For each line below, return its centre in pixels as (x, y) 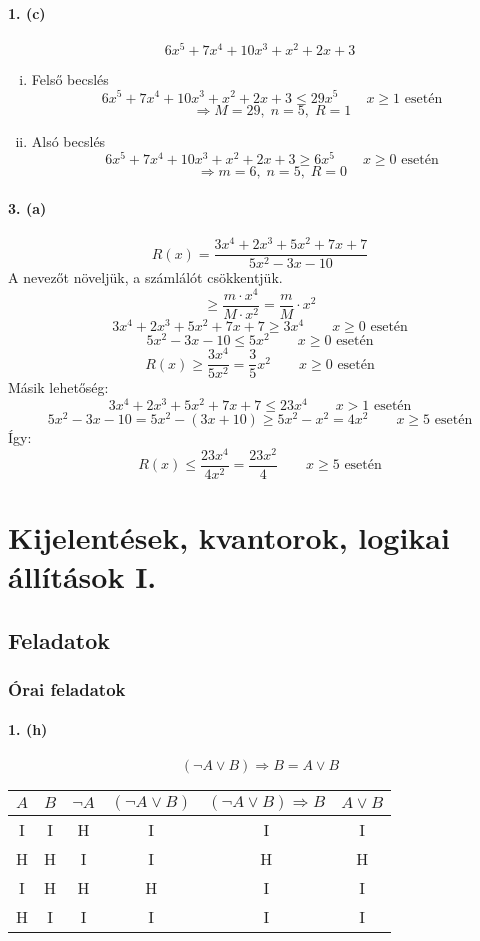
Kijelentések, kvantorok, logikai (229, 536)
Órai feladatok (67, 688)
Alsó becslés (68, 140)
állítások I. (82, 576)
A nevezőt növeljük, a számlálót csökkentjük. (145, 277)
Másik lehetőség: (58, 387)
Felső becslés (70, 78)
